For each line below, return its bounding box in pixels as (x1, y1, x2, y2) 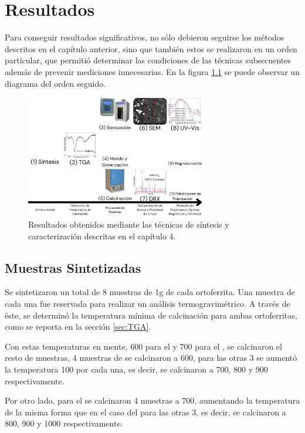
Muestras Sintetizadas (5, 258, 141, 276)
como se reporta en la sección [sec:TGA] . (5, 320, 151, 333)
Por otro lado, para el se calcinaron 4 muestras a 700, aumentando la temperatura (5, 394, 300, 407)
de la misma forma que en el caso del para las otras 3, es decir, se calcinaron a (5, 405, 286, 418)
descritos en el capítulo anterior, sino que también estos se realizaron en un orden (5, 42, 297, 55)
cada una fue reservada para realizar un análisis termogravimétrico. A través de (5, 297, 290, 309)
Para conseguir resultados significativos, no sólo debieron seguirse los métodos (5, 31, 284, 43)
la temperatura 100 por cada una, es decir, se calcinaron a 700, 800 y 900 (5, 363, 268, 375)
